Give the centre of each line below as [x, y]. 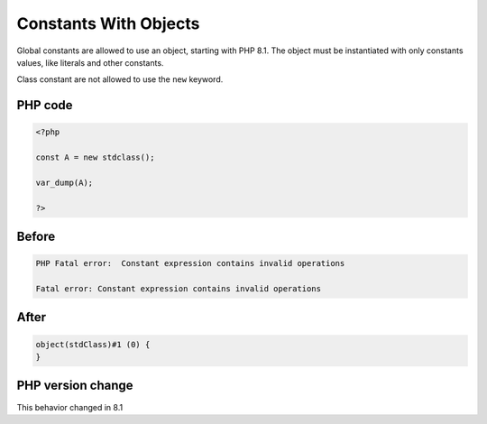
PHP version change [75, 386]
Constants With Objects [108, 23]
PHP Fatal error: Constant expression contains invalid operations [190, 263]
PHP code [45, 105]
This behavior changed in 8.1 [70, 407]
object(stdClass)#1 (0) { [93, 344]
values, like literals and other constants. [90, 62]
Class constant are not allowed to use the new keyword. [120, 79]
